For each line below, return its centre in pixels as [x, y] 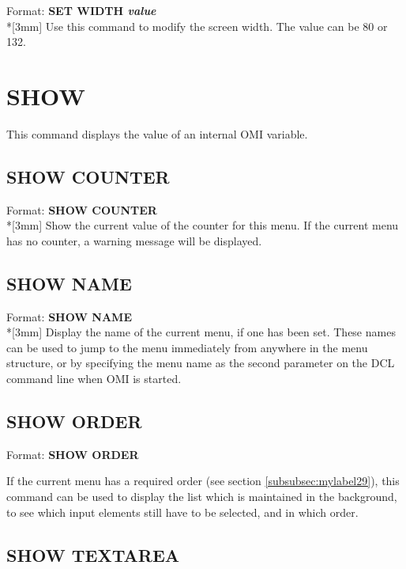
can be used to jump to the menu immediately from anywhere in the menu [187, 347]
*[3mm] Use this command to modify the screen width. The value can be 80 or [197, 26]
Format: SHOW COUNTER [82, 209]
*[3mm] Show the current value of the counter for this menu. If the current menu [203, 225]
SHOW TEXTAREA [93, 554]
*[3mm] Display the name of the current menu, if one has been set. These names [201, 332]
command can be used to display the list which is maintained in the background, [202, 497]
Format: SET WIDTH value [81, 10]
